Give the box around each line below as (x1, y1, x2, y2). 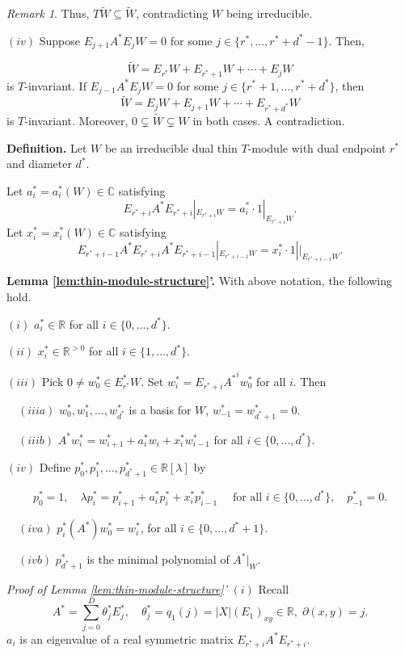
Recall (258, 580, 289, 597)
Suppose (39, 31, 81, 48)
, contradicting (136, 5, 209, 22)
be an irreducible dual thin (104, 139, 238, 156)
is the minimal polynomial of (86, 551, 230, 568)
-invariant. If (24, 77, 86, 94)
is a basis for (129, 401, 192, 418)
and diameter (6, 155, 72, 172)
